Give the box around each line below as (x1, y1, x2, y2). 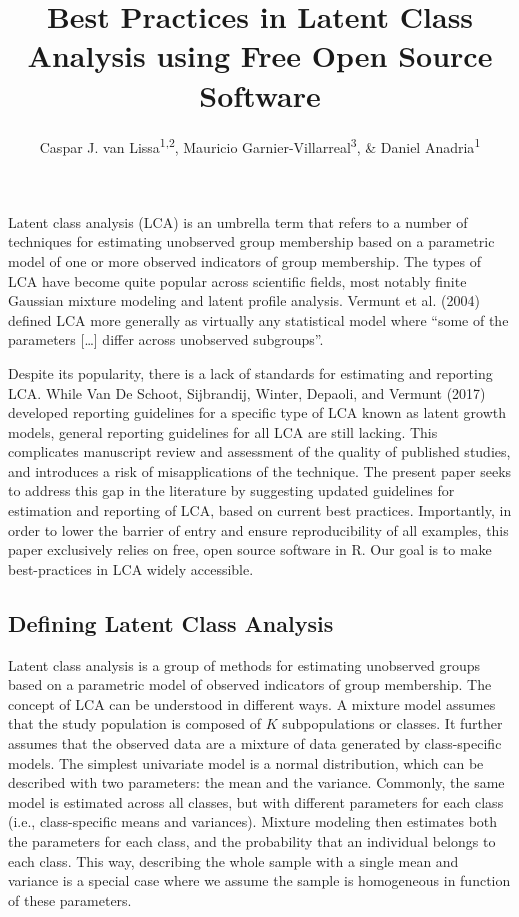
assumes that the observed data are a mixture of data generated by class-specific (8, 733, 502, 754)
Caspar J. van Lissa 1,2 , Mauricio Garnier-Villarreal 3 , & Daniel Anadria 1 (39, 133, 481, 157)
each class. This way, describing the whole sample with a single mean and (8, 850, 459, 871)
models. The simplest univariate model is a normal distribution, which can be (8, 752, 484, 773)
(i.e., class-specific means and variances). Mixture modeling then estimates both (8, 811, 498, 832)
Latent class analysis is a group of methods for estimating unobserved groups (8, 654, 480, 675)
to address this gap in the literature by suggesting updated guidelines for (8, 480, 455, 501)
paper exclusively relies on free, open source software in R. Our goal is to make (8, 539, 492, 560)
